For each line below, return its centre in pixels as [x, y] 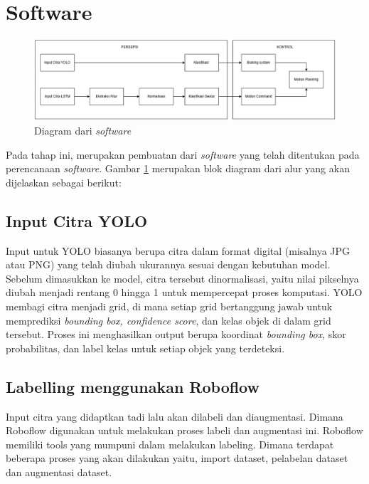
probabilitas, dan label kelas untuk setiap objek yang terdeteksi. [145, 348]
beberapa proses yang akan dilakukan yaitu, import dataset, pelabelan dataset [177, 458]
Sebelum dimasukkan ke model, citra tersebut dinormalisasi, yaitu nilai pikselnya [182, 278]
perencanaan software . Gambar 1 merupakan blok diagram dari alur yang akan [178, 168]
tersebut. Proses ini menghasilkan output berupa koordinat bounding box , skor [176, 334]
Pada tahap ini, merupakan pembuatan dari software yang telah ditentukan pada [183, 154]
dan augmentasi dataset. [59, 472]
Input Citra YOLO [77, 220]
